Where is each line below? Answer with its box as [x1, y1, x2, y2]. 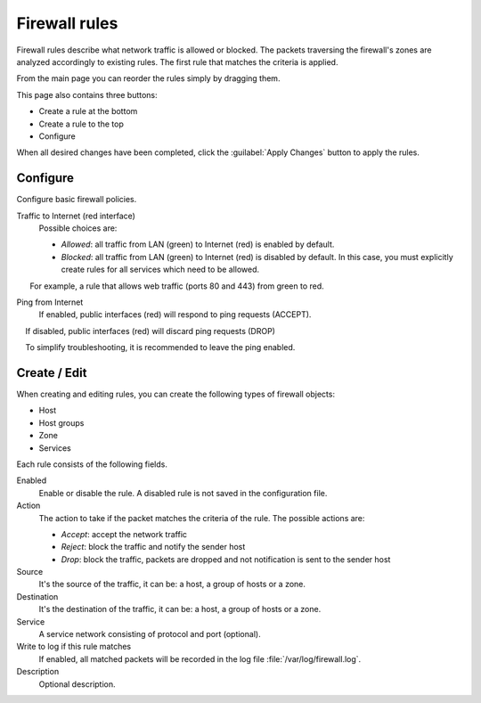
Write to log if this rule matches [16, 642, 132, 652]
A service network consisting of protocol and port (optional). [38, 629, 262, 640]
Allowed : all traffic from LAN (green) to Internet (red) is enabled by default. [61, 239, 335, 249]
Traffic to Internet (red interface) [16, 210, 135, 221]
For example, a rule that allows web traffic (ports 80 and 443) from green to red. [29, 281, 324, 291]
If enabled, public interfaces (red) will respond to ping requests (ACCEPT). [38, 309, 312, 320]
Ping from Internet [16, 297, 84, 307]
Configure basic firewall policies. [16, 194, 137, 205]
